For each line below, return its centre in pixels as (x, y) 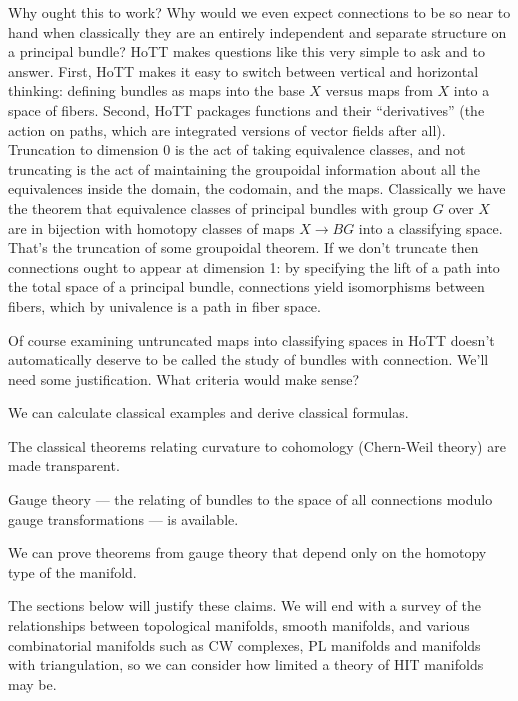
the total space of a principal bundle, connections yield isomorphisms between (246, 286)
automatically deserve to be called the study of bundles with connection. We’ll (248, 359)
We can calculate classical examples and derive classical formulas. (208, 412)
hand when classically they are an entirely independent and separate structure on (257, 31)
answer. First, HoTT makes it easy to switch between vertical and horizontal (243, 70)
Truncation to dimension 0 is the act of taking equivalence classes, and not (237, 149)
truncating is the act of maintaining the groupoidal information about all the (244, 168)
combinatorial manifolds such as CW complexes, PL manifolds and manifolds (244, 644)
